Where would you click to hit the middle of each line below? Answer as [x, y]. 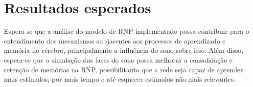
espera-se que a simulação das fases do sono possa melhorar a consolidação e [118, 59]
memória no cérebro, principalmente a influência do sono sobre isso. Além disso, [124, 50]
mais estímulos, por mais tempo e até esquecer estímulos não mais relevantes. [120, 79]
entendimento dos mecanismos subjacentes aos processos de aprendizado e [115, 40]
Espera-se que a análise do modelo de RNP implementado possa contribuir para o [126, 31]
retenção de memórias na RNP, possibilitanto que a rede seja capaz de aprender [124, 69]
